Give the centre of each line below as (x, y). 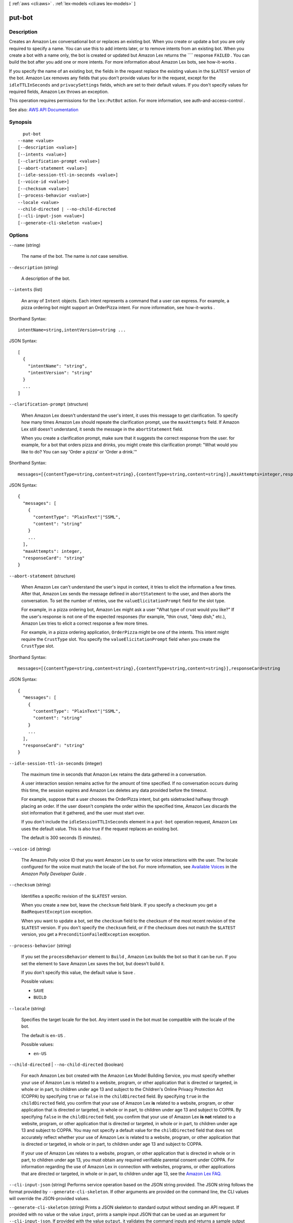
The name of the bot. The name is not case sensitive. (75, 256)
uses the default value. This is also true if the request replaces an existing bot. (100, 829)
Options (19, 235)
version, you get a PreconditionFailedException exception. (86, 934)
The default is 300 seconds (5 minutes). (62, 838)
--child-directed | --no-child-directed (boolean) (66, 1064)
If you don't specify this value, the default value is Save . (78, 973)
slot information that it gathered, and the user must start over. (83, 813)
